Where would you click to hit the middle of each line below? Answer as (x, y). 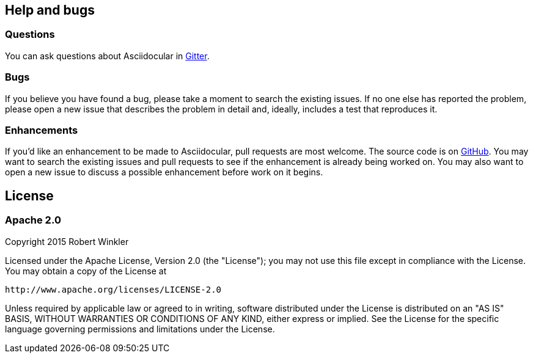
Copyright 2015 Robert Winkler (67, 241)
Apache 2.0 (33, 220)
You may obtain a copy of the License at (86, 271)
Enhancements (42, 130)
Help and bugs (50, 10)
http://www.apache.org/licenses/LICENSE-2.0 (113, 289)
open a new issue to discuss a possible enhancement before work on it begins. (164, 172)
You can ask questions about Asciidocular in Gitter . (107, 56)
